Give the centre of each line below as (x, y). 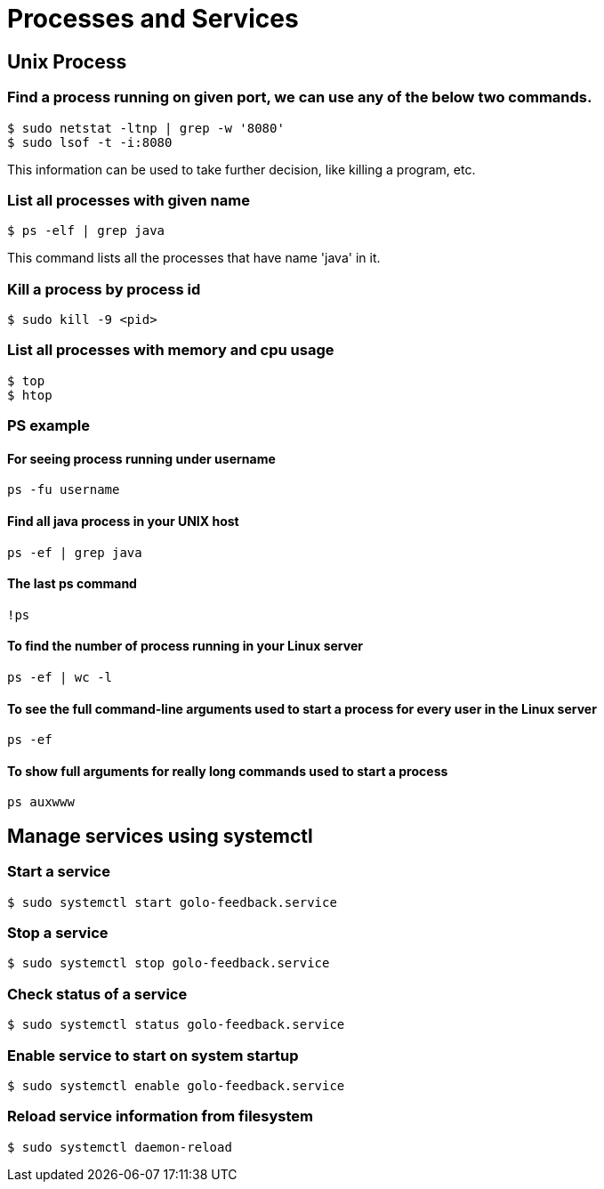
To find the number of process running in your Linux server (185, 646)
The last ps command (72, 584)
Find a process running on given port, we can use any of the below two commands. (300, 97)
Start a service (59, 872)
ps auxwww (41, 802)
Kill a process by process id (104, 289)
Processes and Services (153, 19)
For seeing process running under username (141, 458)
